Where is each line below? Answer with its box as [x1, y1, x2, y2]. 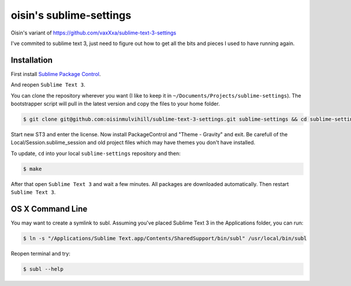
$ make [23, 166, 42, 172]
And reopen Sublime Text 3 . [11, 81, 86, 88]
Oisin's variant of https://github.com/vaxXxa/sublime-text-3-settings [11, 29, 177, 36]
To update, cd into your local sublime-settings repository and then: [11, 150, 181, 157]
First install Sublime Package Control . [11, 70, 101, 77]
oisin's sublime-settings [11, 9, 132, 22]
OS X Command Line [11, 204, 88, 213]
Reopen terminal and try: [11, 250, 71, 257]
